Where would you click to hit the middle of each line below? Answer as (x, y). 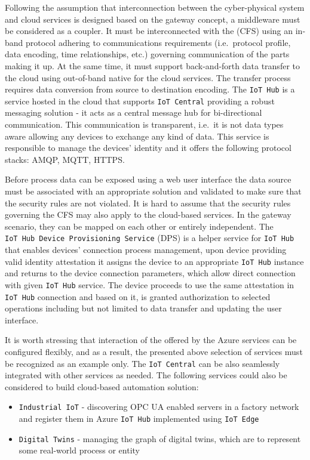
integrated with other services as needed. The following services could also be (146, 375)
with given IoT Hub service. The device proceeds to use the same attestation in (150, 284)
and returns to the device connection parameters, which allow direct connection (150, 273)
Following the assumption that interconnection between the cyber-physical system (155, 7)
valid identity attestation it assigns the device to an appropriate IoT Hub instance (154, 261)
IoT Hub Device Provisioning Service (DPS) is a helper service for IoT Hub (150, 238)
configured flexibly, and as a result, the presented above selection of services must (154, 351)
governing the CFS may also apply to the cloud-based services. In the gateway (148, 214)
